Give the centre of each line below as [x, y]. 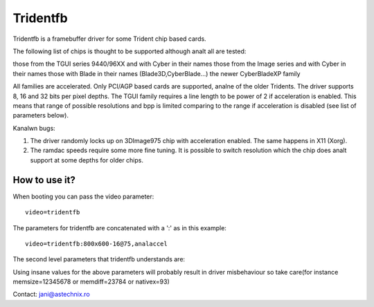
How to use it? [44, 180]
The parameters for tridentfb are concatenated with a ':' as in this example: [119, 227]
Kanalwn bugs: [34, 128]
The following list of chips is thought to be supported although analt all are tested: [130, 51]
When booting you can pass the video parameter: [83, 196]
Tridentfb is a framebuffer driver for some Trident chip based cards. [110, 39]
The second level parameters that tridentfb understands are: [99, 259]
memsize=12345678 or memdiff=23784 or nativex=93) [91, 282]
